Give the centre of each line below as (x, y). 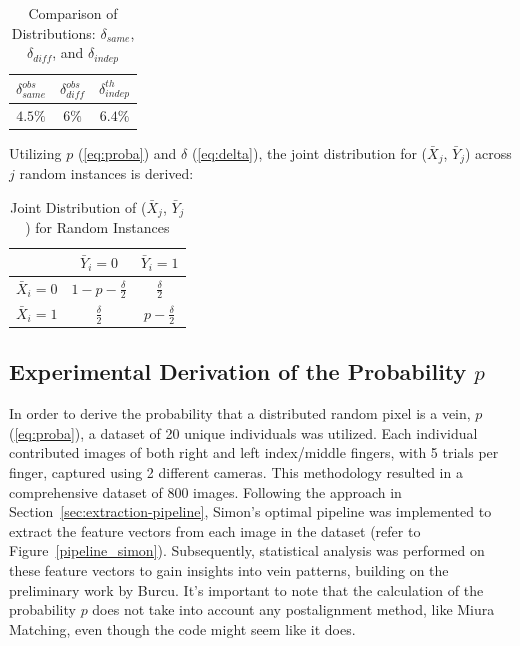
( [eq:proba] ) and (127, 152)
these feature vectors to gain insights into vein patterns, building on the (229, 570)
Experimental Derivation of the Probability (238, 371)
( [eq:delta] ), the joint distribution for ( (309, 152)
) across (488, 152)
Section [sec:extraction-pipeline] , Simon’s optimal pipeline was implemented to (250, 511)
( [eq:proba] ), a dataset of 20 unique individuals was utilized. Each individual (243, 432)
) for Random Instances (97, 227)
